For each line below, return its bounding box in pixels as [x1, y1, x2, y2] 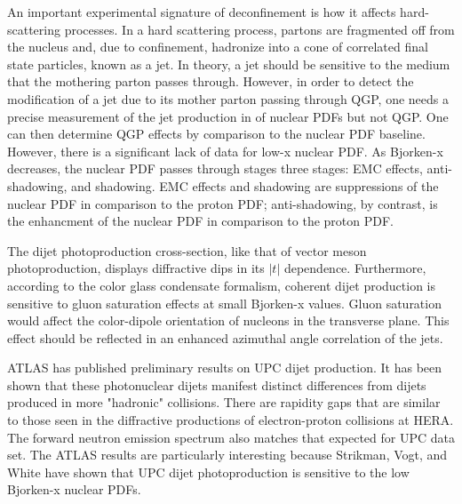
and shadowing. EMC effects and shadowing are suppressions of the [71, 176, 439, 195]
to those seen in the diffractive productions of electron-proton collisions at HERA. [7, 411, 454, 429]
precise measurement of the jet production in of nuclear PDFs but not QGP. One [7, 107, 449, 125]
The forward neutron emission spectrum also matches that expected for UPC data [7, 428, 455, 446]
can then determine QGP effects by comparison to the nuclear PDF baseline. [7, 124, 426, 143]
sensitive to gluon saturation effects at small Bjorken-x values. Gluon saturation [7, 293, 442, 312]
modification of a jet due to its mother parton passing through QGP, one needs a [7, 89, 449, 108]
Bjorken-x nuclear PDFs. [7, 480, 141, 499]
